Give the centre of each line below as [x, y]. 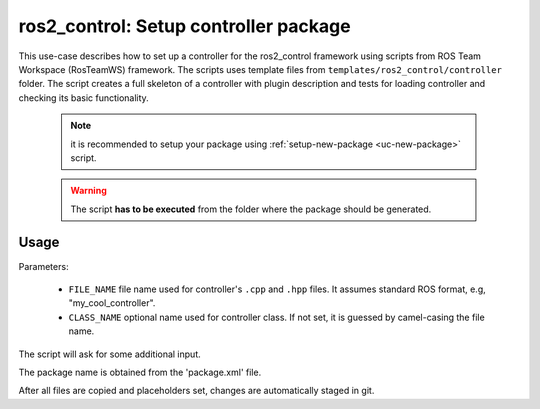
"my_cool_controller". [112, 303]
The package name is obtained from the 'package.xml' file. [140, 372]
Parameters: [43, 266]
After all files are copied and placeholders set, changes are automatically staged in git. [196, 391]
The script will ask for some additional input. [109, 354]
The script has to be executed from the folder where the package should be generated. [251, 209]
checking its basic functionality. [83, 97]
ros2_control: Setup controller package [184, 26]
